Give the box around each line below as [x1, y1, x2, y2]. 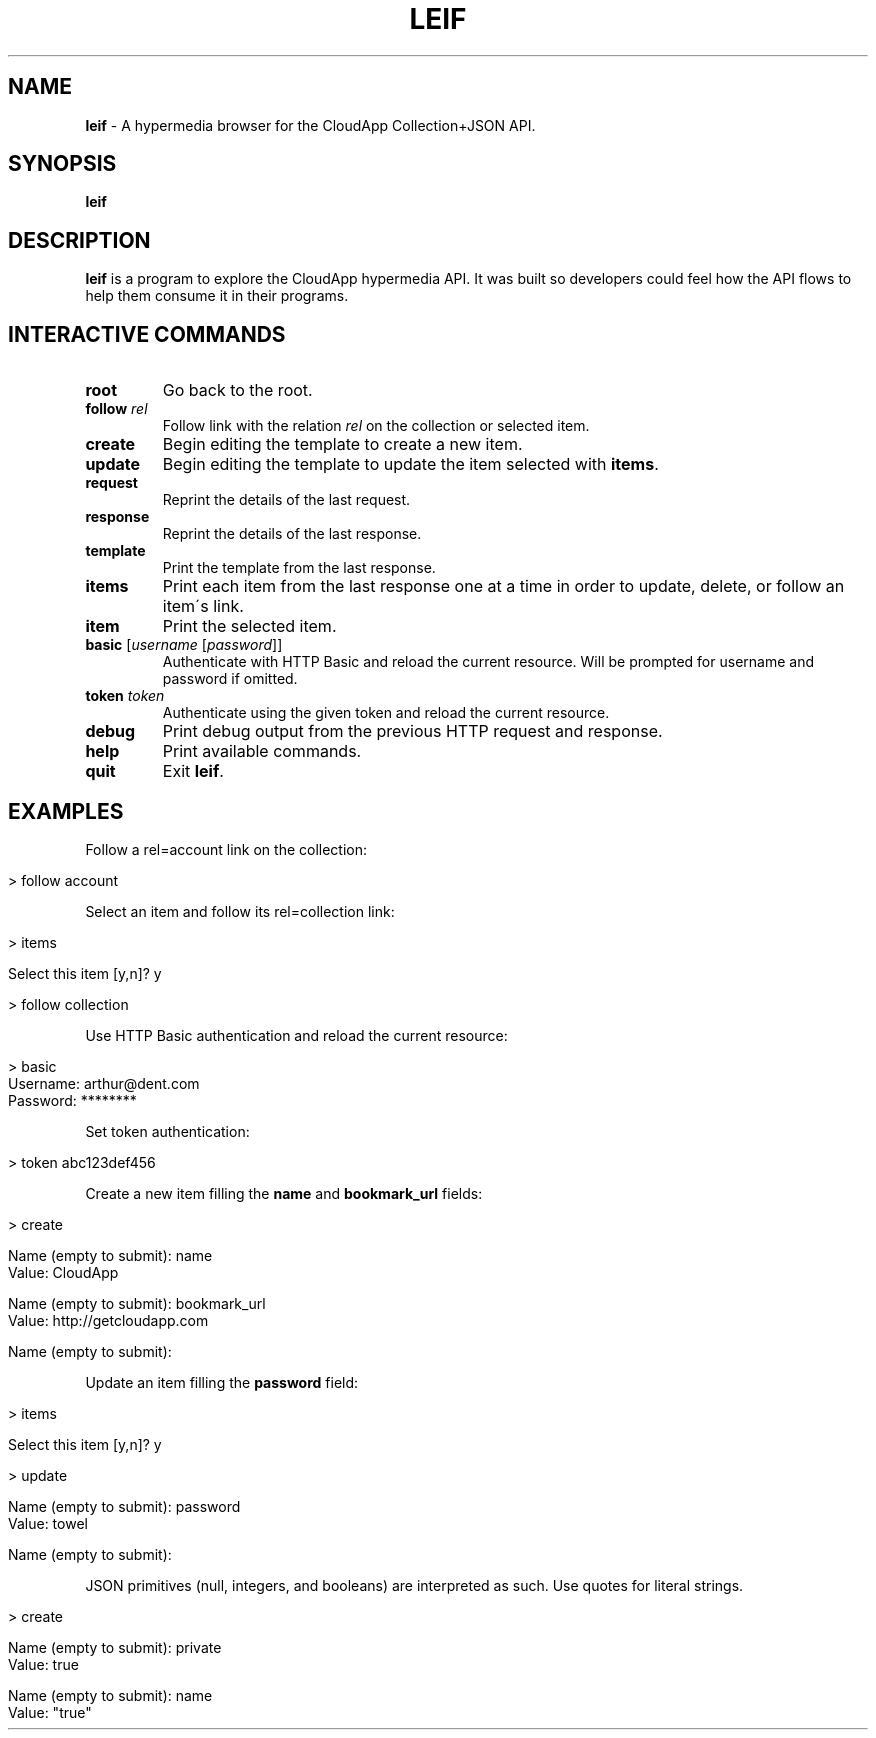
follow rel [85, 400, 148, 418]
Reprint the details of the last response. [162, 525, 422, 543]
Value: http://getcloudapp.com [8, 1311, 209, 1329]
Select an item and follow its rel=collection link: [85, 902, 395, 920]
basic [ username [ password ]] [85, 636, 283, 654]
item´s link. [162, 596, 244, 617]
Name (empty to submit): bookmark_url [8, 1294, 266, 1312]
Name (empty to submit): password [8, 1497, 241, 1515]
